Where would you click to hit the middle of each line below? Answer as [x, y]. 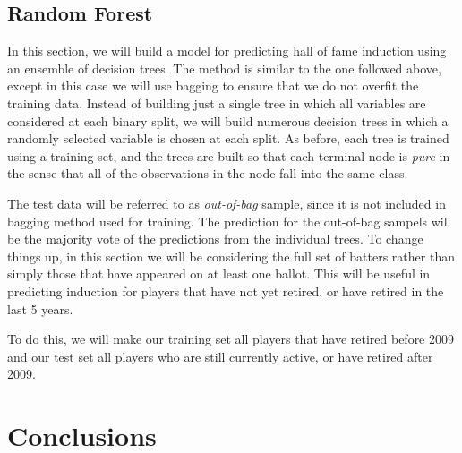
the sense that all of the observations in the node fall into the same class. [208, 173]
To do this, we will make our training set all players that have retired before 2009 [231, 339]
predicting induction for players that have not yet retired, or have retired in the [226, 291]
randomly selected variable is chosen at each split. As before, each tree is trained [228, 138]
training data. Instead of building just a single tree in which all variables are [217, 103]
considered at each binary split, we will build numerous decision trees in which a [228, 120]
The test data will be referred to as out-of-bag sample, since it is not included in [227, 203]
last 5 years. [40, 308]
